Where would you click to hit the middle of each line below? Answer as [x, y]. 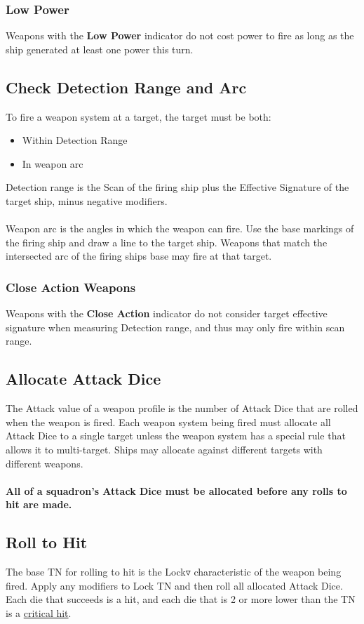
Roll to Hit [47, 542]
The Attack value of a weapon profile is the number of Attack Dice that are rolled [182, 408]
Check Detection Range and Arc [126, 87]
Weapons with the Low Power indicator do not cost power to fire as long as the [180, 35]
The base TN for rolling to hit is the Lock [96, 572]
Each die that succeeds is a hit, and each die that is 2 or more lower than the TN [181, 599]
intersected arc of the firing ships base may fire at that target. [139, 256]
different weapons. [45, 463]
